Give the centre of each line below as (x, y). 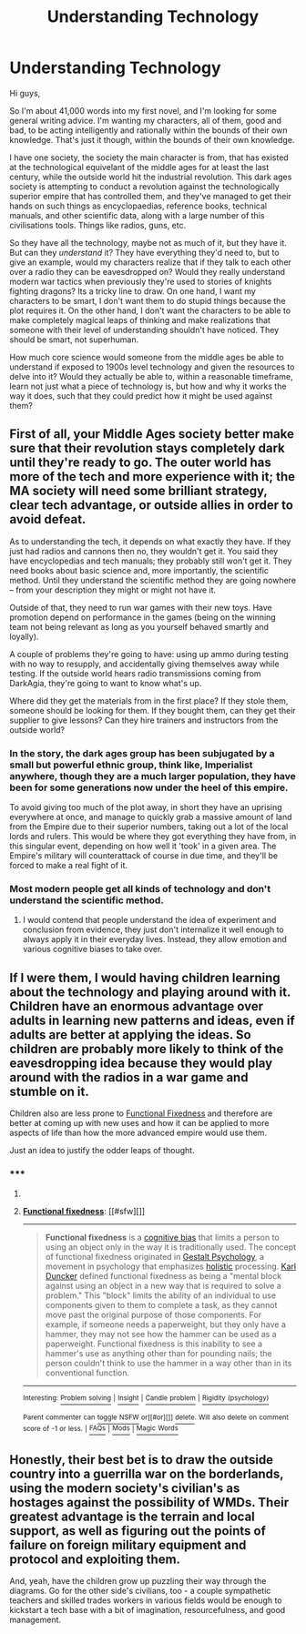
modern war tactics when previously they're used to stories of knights (141, 281)
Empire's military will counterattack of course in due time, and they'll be (144, 856)
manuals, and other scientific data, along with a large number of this (137, 215)
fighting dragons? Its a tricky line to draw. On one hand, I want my (133, 291)
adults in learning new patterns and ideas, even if (152, 1020)
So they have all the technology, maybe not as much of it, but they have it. (148, 242)
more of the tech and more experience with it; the (153, 477)
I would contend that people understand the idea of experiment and (149, 920)
